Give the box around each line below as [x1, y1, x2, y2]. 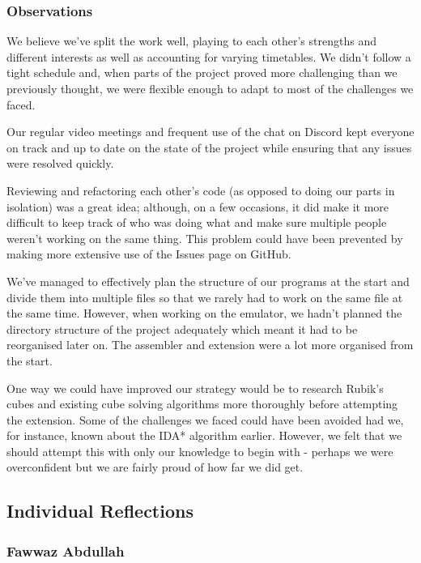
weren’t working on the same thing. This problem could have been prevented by [6, 229, 403, 246]
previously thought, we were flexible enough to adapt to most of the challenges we [6, 80, 414, 96]
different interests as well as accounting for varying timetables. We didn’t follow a [6, 48, 411, 65]
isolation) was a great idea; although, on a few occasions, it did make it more [6, 198, 389, 215]
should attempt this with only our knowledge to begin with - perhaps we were [6, 442, 393, 459]
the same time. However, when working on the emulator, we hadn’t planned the [6, 305, 402, 322]
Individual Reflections [6, 498, 193, 523]
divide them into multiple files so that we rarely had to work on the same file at [6, 288, 403, 305]
